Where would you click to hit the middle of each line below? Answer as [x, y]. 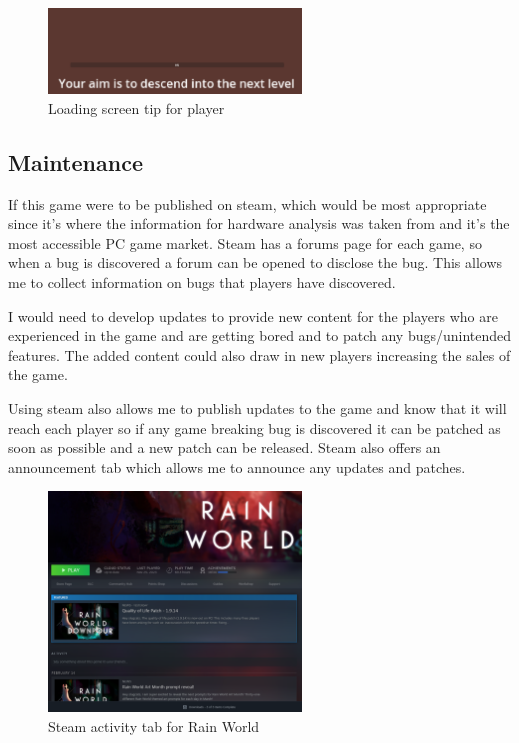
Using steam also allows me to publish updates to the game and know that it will [257, 408]
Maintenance [75, 161]
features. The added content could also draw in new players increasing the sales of [259, 354]
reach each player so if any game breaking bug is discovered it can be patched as [254, 427]
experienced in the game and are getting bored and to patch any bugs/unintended [260, 335]
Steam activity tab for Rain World [154, 725]
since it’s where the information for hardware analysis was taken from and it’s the [259, 223]
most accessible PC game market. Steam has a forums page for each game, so [245, 242]
